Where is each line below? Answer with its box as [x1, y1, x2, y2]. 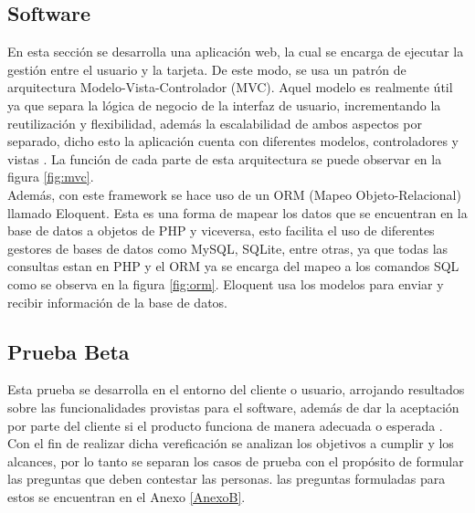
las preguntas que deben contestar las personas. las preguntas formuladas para [7, 469, 446, 488]
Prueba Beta [7, 337, 130, 365]
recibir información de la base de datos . [7, 292, 228, 311]
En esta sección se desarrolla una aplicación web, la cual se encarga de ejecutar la [7, 42, 464, 61]
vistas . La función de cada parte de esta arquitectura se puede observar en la [7, 149, 442, 168]
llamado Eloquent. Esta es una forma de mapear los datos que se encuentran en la [7, 203, 468, 222]
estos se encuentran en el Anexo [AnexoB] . [7, 487, 246, 506]
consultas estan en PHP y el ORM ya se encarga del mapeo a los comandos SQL [7, 256, 459, 276]
